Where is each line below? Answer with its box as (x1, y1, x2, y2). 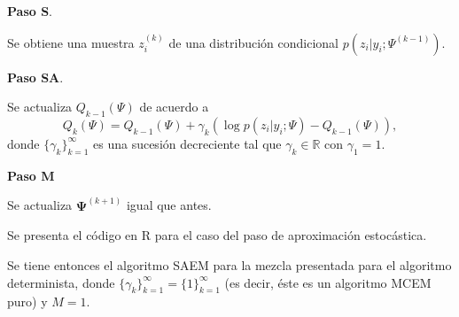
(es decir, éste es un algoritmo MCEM (224, 273, 432, 291)
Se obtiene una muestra (7, 33, 135, 51)
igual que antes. (126, 196, 212, 214)
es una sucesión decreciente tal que (93, 134, 282, 152)
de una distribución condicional (168, 33, 338, 51)
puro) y (7, 292, 48, 311)
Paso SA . (7, 67, 64, 86)
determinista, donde (7, 273, 115, 291)
